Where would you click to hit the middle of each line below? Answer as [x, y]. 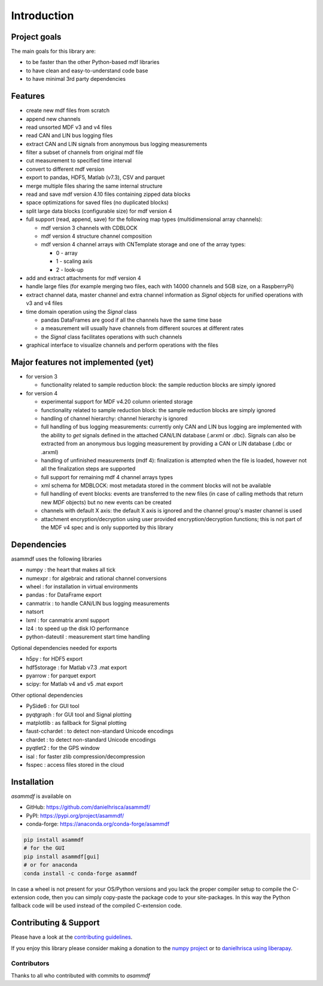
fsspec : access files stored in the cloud [75, 764]
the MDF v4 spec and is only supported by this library [107, 528]
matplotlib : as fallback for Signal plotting [76, 722]
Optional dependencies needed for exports [64, 648]
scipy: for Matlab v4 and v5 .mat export [74, 684]
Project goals [36, 37]
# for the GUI [44, 848]
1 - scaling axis [74, 261]
